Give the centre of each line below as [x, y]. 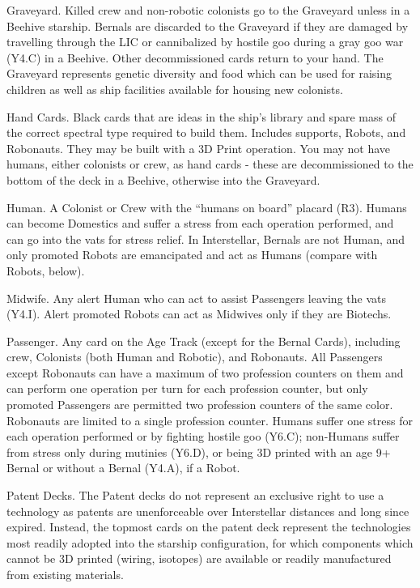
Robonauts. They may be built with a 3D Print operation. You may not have [199, 148]
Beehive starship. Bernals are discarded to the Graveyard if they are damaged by [208, 26]
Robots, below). [46, 270]
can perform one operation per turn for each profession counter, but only [187, 388]
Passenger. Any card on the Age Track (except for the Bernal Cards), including [204, 341]
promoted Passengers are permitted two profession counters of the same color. [200, 405]
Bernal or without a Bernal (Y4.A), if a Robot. [123, 468]
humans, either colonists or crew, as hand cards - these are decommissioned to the [210, 164]
